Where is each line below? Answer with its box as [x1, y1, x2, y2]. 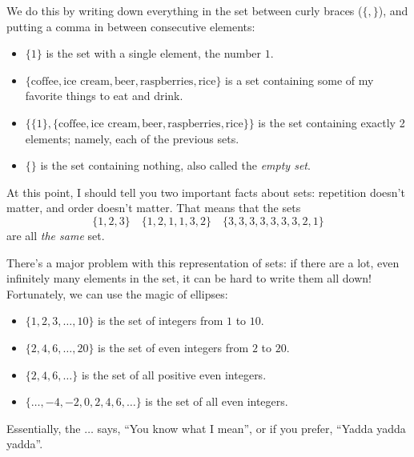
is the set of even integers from [98, 339, 249, 355]
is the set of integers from [98, 312, 223, 329]
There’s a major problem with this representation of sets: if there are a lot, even [6, 254, 400, 271]
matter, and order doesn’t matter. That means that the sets [6, 199, 301, 216]
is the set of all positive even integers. [81, 366, 267, 383]
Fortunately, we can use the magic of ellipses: [6, 285, 228, 302]
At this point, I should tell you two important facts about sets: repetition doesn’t [6, 183, 405, 200]
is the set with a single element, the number [46, 45, 262, 62]
